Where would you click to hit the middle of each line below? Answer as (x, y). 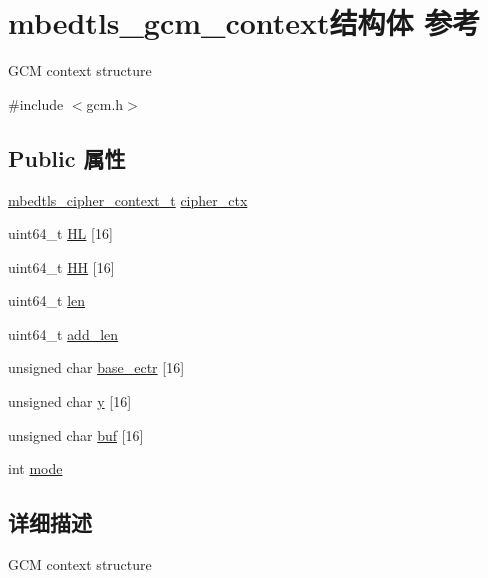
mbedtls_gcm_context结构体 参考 (244, 22)
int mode (35, 468)
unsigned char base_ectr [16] (96, 367)
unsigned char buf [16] (76, 434)
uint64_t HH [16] (61, 266)
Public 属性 (67, 157)
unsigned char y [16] (70, 401)
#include (36, 103)
